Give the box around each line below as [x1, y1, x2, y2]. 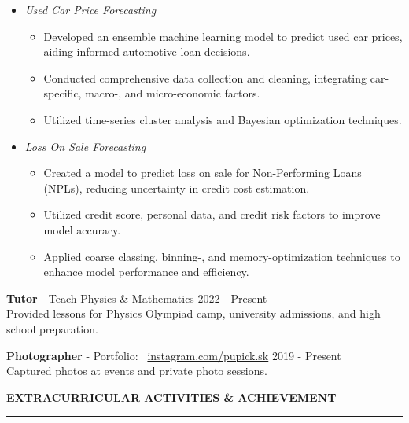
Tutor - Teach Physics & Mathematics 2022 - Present [6, 289, 267, 306]
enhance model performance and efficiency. [43, 263, 249, 280]
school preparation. [6, 320, 98, 337]
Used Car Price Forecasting [24, 2, 157, 17]
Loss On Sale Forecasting [24, 138, 146, 154]
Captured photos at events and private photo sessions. [6, 362, 267, 379]
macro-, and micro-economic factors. [85, 85, 260, 101]
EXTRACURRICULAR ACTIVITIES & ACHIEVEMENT [6, 388, 337, 405]
